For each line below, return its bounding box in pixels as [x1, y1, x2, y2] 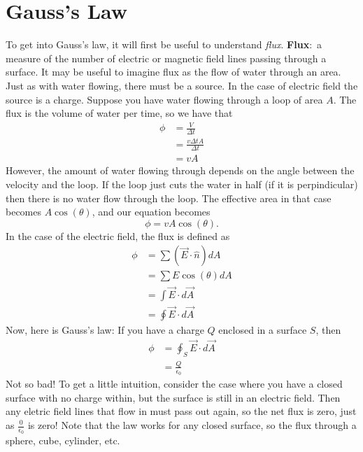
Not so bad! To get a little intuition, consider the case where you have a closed [6, 376, 343, 391]
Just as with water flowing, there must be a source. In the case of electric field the [6, 78, 358, 92]
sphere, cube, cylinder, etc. [6, 433, 120, 448]
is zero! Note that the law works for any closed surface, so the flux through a [27, 418, 357, 432]
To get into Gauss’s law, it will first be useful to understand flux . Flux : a [6, 37, 322, 52]
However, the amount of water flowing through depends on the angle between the [6, 163, 355, 178]
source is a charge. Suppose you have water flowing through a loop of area [6, 92, 323, 106]
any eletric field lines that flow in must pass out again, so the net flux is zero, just [6, 404, 357, 418]
